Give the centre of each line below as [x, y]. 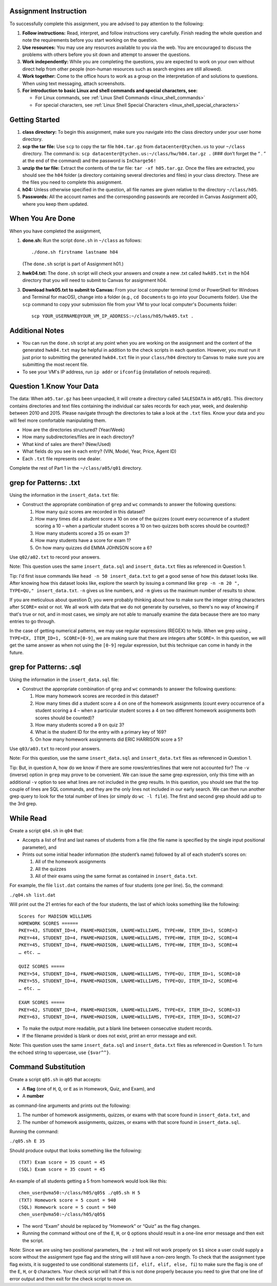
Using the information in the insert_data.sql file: [64, 680]
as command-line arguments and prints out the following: [70, 1105]
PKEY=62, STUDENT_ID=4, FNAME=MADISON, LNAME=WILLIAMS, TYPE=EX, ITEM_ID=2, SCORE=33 [130, 1010]
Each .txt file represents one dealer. [62, 458]
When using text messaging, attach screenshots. [74, 83]
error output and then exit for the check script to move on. [71, 1279]
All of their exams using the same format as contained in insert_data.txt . [116, 876]
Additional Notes [37, 331]
